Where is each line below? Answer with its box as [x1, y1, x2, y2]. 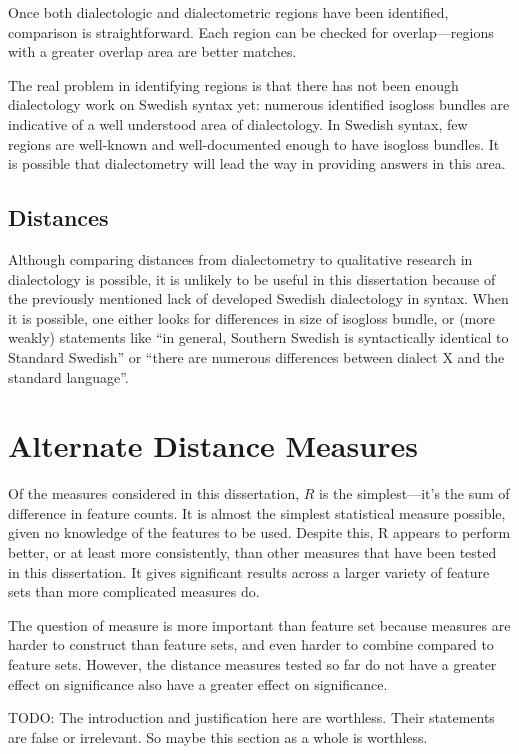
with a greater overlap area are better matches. [8, 41, 297, 62]
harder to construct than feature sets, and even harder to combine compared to [8, 634, 494, 655]
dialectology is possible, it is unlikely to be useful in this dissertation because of [8, 268, 496, 289]
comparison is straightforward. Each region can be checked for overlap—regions [8, 21, 494, 42]
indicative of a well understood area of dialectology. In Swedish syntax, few [8, 113, 468, 134]
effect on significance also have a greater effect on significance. [8, 673, 388, 694]
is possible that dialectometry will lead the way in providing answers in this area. [8, 153, 506, 174]
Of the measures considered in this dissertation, [8, 483, 300, 504]
